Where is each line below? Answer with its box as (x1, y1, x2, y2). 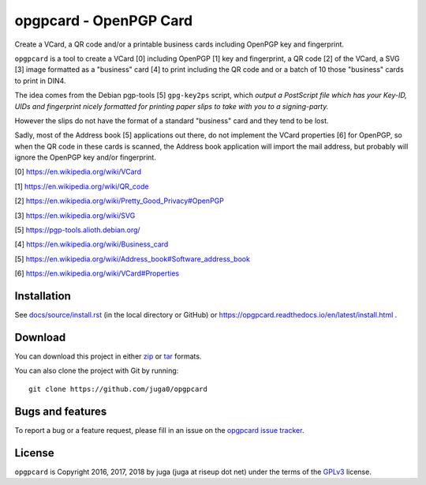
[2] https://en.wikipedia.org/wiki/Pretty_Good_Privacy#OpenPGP (14, 196, 224, 205)
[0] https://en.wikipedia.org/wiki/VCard (14, 167, 142, 177)
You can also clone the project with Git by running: (14, 366, 179, 375)
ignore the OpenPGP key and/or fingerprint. (14, 152, 157, 162)
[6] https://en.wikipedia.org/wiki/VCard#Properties (14, 269, 180, 278)
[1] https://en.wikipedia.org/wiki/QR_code (14, 182, 149, 191)
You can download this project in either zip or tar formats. (14, 352, 202, 361)
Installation (14, 289, 71, 303)
